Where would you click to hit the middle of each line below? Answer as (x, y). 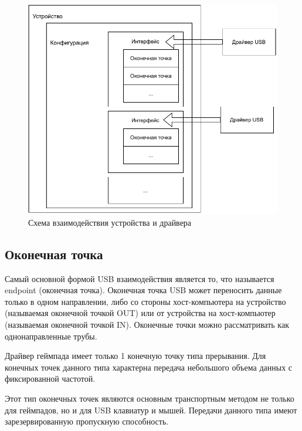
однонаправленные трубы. (51, 336)
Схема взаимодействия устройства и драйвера (110, 222)
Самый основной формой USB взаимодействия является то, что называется (140, 278)
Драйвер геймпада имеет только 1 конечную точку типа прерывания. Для (135, 356)
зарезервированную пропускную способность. (87, 421)
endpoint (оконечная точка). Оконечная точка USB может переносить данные (143, 290)
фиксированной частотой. (50, 379)
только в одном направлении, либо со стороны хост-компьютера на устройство (145, 301)
